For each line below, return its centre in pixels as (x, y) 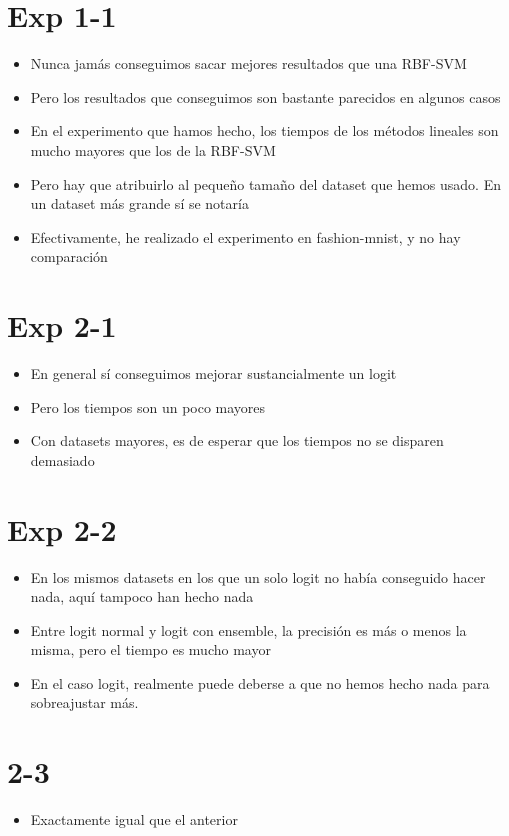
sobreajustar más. (84, 702)
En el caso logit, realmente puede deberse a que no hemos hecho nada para (260, 682)
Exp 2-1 (62, 325)
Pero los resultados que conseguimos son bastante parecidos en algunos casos (265, 96)
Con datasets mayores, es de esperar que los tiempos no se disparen (237, 440)
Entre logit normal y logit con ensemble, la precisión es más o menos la (248, 629)
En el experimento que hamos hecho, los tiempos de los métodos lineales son (264, 130)
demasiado (62, 459)
